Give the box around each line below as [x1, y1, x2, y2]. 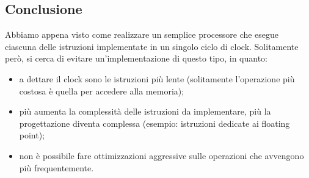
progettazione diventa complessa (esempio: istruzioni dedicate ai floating [19, 116, 290, 129]
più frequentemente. [19, 161, 94, 174]
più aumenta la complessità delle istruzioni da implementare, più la [19, 105, 271, 118]
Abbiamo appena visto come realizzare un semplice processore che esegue [5, 28, 279, 41]
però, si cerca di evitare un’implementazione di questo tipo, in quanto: [5, 52, 268, 65]
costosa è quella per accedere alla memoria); [19, 84, 184, 97]
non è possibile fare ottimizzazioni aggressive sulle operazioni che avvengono [19, 149, 304, 162]
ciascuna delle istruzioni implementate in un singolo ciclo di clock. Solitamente [5, 40, 299, 52]
